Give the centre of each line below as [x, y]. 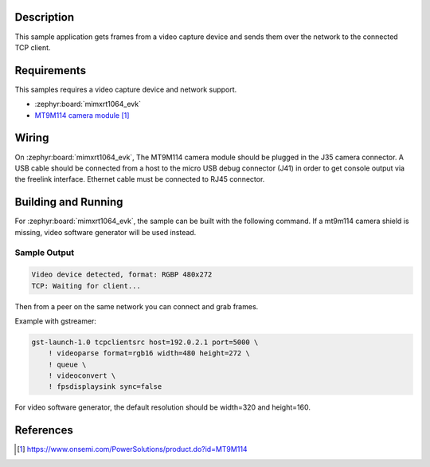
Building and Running [69, 202]
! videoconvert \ [82, 376]
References [44, 430]
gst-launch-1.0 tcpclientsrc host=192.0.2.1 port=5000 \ [145, 342]
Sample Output [45, 253]
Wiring [32, 138]
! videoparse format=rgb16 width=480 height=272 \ [149, 353]
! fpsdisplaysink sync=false [105, 387]
